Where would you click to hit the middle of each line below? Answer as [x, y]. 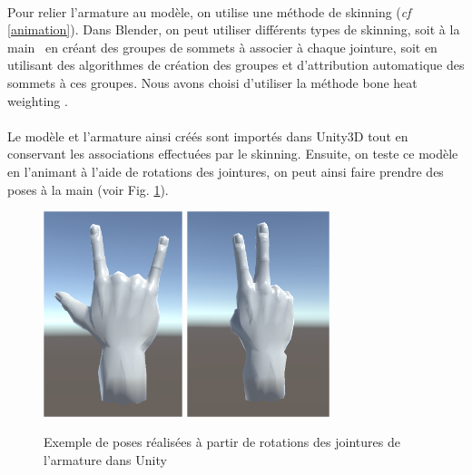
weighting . [38, 100]
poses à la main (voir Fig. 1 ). [88, 189]
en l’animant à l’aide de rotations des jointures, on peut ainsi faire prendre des [226, 171]
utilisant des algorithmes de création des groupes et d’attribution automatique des [236, 65]
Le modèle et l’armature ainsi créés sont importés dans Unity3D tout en [208, 136]
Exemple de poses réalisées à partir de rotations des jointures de [222, 442]
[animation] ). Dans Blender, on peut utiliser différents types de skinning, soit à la [234, 29]
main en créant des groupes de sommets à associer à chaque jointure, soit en [222, 47]
